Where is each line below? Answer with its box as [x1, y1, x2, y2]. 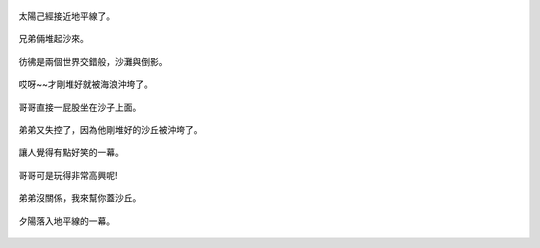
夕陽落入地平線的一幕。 [18, 215, 115, 227]
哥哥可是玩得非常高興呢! [18, 169, 119, 181]
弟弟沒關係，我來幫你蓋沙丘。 [18, 192, 142, 204]
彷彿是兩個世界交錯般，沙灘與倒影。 [18, 55, 168, 67]
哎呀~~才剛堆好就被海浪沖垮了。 [18, 78, 154, 90]
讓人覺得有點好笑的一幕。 [18, 146, 124, 159]
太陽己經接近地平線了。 [18, 10, 115, 22]
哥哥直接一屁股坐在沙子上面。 [18, 101, 142, 113]
